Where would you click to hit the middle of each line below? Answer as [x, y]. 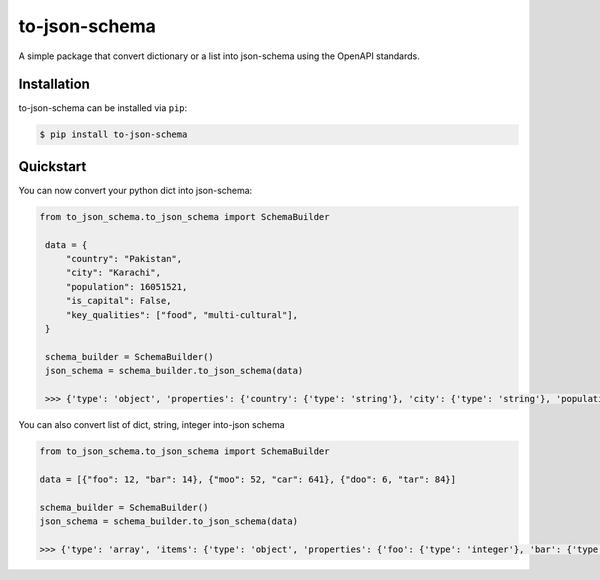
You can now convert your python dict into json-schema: [135, 190]
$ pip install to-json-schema [113, 134]
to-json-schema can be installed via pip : [103, 108]
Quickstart [52, 166]
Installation [54, 84]
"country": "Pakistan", [124, 259]
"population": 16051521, [126, 286]
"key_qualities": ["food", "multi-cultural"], [182, 314]
